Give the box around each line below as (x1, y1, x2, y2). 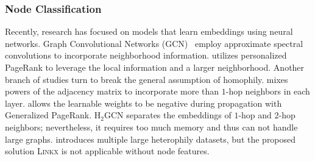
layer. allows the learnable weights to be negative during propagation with (5, 96, 282, 109)
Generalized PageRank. (5, 109, 92, 121)
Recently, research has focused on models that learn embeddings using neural (5, 25, 293, 38)
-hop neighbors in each (225, 85, 310, 98)
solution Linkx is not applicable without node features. (5, 145, 210, 157)
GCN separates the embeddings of (104, 109, 232, 121)
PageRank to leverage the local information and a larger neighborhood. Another (5, 61, 305, 73)
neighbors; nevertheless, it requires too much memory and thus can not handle (5, 120, 298, 133)
